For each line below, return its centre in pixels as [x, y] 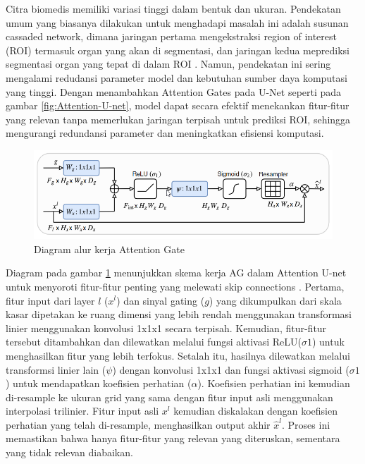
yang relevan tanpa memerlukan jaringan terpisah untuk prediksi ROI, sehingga [178, 119]
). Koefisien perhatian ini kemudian [274, 383]
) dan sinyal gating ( [161, 300]
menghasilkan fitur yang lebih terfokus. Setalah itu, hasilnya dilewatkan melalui [178, 355]
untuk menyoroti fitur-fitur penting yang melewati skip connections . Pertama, [175, 286]
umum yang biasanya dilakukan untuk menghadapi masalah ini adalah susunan [177, 22]
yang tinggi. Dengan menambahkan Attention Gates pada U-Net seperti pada [174, 91]
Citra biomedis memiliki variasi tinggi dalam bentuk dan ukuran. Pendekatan [173, 8]
